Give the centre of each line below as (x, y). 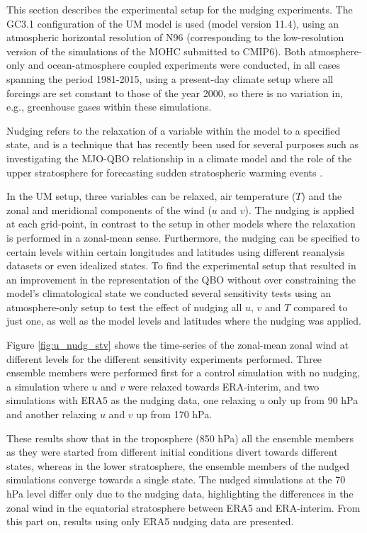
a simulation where (47, 386)
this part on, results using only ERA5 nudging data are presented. (150, 521)
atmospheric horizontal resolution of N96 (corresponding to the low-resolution (175, 37)
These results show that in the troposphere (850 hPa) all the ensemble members (180, 438)
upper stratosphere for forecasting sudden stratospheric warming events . (165, 172)
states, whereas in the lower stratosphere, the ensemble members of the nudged (178, 465)
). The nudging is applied (300, 209)
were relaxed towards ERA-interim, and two (224, 386)
